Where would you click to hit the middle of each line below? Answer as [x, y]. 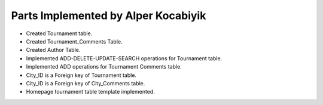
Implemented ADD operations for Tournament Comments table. [104, 67]
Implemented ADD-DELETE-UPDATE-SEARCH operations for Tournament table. [124, 58]
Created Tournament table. [59, 33]
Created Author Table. [53, 50]
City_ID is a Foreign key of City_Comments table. [86, 83]
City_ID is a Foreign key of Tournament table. [81, 75]
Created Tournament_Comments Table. [74, 41]
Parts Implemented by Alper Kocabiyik [109, 16]
